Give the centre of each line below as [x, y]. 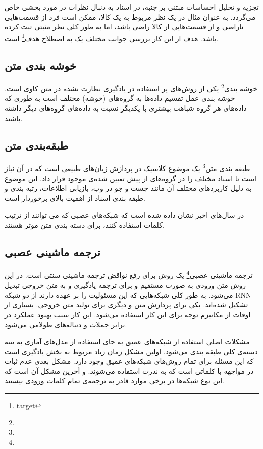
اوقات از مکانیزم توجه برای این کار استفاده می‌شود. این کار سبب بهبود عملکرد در [128, 314]
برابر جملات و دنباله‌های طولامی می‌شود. [66, 324]
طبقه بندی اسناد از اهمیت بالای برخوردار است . [75, 198]
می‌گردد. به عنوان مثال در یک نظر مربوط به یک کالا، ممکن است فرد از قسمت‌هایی [130, 16]
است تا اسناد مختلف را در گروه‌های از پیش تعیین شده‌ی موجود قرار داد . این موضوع [131, 178]
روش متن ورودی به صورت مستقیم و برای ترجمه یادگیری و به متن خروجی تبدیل [125, 285]
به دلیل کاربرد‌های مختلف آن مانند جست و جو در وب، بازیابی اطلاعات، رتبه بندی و [128, 188]
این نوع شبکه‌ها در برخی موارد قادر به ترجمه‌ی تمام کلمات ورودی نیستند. [115, 381]
